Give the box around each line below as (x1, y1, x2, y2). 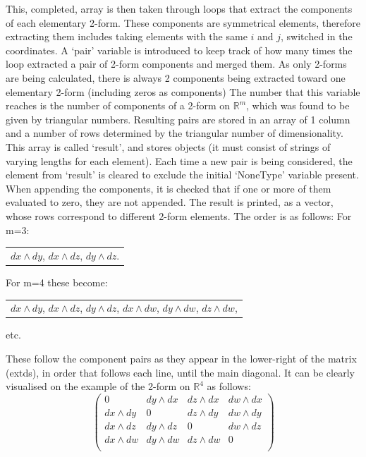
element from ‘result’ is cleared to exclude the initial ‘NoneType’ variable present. (6, 167, 359, 182)
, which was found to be (246, 98, 350, 113)
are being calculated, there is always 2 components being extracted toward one (6, 70, 346, 85)
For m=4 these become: (6, 274, 108, 289)
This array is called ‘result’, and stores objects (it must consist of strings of (6, 139, 331, 154)
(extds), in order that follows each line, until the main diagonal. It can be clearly (6, 365, 355, 379)
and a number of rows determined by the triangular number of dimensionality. (6, 126, 343, 140)
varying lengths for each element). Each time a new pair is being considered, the (6, 153, 353, 168)
